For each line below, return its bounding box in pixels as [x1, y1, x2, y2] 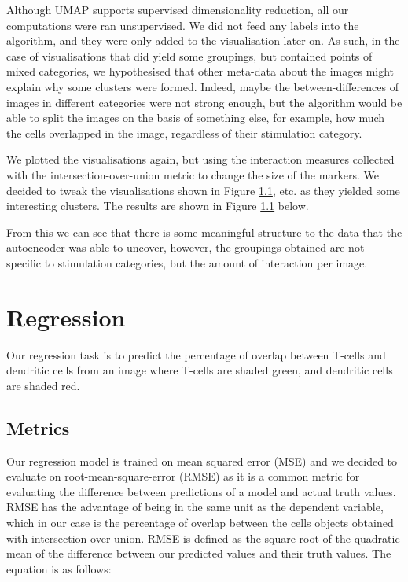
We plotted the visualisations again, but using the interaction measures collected [6, 151, 395, 168]
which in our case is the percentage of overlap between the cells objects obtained [6, 514, 394, 530]
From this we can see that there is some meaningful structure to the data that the [6, 223, 402, 240]
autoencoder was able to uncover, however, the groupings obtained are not [6, 239, 365, 256]
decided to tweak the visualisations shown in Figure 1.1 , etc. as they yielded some [6, 182, 400, 198]
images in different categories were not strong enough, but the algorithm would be [6, 94, 402, 110]
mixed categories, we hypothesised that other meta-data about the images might [6, 63, 395, 79]
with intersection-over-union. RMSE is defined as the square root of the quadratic [6, 529, 400, 546]
